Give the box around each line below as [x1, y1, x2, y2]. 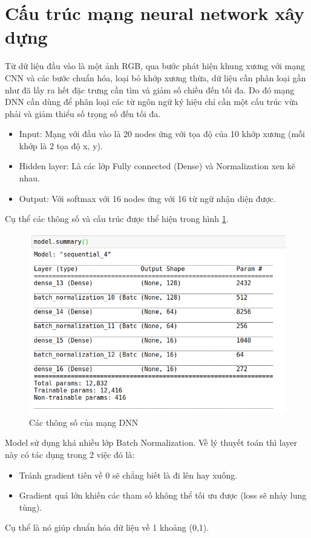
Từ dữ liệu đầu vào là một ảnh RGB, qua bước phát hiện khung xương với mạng [5, 59, 305, 72]
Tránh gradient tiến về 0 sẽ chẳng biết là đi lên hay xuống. [19, 468, 238, 481]
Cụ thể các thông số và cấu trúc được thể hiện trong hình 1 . [5, 212, 229, 225]
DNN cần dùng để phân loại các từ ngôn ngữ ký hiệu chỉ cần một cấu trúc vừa [5, 95, 298, 108]
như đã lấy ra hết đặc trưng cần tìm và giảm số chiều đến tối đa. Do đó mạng [5, 83, 295, 96]
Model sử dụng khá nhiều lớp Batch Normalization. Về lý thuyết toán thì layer [5, 436, 297, 449]
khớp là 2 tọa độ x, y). [19, 139, 103, 152]
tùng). [19, 500, 42, 513]
